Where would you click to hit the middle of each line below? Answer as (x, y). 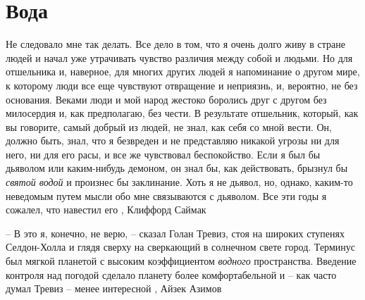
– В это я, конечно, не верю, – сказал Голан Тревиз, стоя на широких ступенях (175, 233)
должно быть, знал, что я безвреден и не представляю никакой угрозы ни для (173, 140)
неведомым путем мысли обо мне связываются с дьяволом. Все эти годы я (166, 195)
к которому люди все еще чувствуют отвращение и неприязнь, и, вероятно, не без (182, 85)
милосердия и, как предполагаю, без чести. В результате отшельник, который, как (182, 113)
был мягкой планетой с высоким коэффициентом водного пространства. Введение (181, 261)
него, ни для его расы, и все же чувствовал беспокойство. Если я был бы (163, 154)
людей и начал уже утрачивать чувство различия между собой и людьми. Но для (179, 57)
